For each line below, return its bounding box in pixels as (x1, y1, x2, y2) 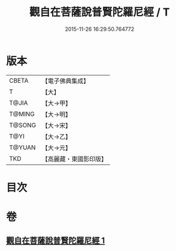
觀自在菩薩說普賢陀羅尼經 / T (29, 5, 170, 19)
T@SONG (9, 121, 37, 129)
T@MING (9, 109, 35, 118)
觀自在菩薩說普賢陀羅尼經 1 (6, 236, 105, 246)
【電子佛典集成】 (41, 77, 90, 85)
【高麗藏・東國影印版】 (41, 155, 108, 163)
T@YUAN (9, 143, 36, 152)
